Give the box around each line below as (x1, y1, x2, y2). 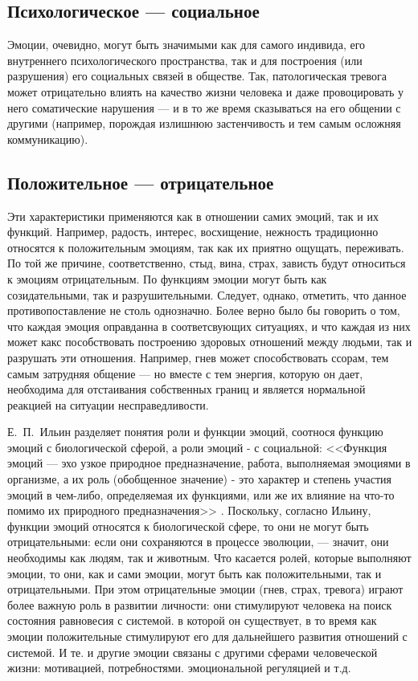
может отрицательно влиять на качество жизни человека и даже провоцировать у (7, 83, 404, 100)
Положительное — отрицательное (7, 169, 274, 194)
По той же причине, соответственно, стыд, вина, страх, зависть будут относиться (7, 255, 406, 271)
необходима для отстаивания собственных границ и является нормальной (7, 381, 366, 398)
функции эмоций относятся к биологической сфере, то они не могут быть (7, 517, 369, 534)
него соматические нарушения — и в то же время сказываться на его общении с (7, 99, 401, 116)
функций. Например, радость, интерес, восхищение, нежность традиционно (7, 223, 379, 240)
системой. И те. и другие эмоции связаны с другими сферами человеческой (7, 643, 378, 660)
